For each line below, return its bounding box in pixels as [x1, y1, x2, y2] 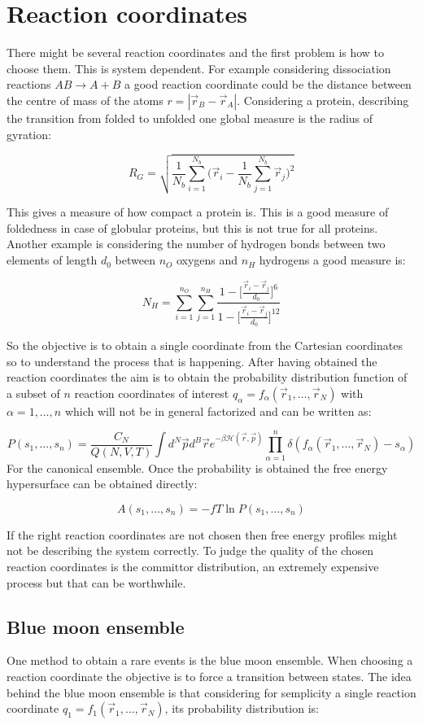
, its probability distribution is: [164, 700, 319, 717]
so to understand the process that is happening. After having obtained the [7, 352, 377, 369]
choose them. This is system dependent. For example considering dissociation [7, 59, 391, 76]
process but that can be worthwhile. [7, 574, 186, 591]
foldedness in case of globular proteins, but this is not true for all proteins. [7, 219, 378, 236]
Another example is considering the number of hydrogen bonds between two [7, 235, 386, 252]
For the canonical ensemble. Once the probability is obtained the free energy [7, 459, 388, 476]
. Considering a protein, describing [237, 91, 409, 108]
